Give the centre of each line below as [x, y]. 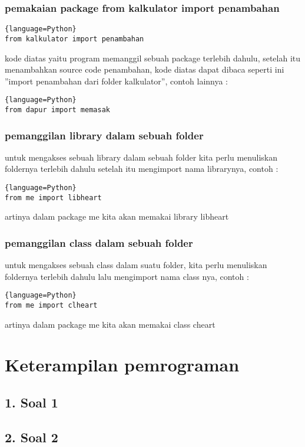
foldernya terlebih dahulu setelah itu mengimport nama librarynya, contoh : [142, 169]
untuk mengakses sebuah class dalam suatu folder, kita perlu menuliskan [136, 265]
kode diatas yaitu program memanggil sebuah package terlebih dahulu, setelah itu [153, 58]
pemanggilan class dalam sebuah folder [99, 242]
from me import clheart [51, 305]
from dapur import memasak [57, 110]
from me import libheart [53, 198]
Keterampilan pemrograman [122, 365]
